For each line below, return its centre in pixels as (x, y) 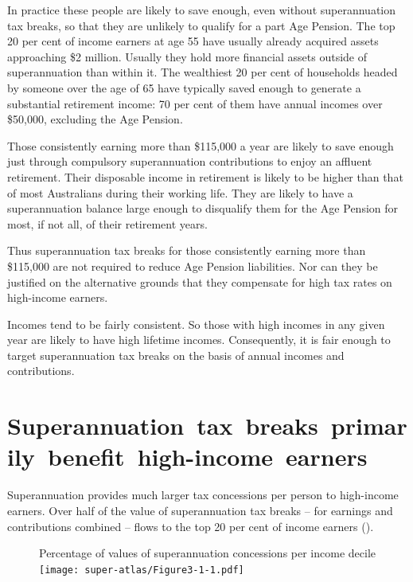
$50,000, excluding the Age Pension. (95, 119)
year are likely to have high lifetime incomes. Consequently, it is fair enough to (199, 340)
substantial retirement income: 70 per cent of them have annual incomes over (195, 103)
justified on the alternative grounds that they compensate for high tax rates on (200, 281)
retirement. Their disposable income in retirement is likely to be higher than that (205, 176)
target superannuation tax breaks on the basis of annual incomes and (176, 355)
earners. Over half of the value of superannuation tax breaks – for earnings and (200, 510)
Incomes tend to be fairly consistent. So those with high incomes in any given (196, 324)
